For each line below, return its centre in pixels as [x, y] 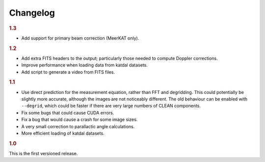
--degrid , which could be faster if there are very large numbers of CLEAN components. [111, 106]
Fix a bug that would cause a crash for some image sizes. [79, 119]
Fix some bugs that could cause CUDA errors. [68, 113]
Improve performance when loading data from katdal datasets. [85, 65]
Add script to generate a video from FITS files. [68, 72]
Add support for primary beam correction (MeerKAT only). [80, 38]
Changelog [32, 13]
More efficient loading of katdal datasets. [63, 133]
